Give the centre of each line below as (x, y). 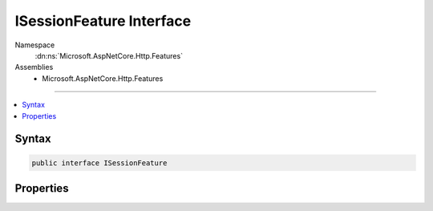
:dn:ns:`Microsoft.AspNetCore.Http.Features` (109, 55)
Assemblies (34, 67)
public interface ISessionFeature (99, 163)
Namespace (35, 45)
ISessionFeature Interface (103, 21)
